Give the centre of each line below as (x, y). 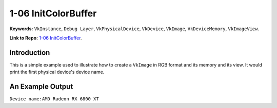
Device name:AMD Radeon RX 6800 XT (54, 99)
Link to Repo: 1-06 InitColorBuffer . (46, 38)
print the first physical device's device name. (57, 72)
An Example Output (41, 87)
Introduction (30, 52)
